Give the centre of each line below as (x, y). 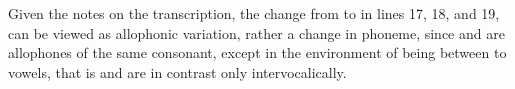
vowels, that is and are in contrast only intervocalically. (177, 71)
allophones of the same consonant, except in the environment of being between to (257, 52)
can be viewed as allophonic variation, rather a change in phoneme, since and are (256, 32)
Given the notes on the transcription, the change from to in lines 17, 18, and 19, (254, 13)
